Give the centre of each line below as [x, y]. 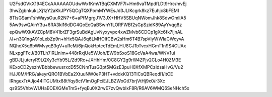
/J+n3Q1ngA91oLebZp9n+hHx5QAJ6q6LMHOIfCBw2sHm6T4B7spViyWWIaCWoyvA [97, 39]
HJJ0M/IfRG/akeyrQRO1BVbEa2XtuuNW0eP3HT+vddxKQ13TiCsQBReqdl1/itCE [91, 74]
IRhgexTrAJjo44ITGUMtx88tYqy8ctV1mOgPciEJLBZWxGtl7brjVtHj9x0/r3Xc [87, 81]
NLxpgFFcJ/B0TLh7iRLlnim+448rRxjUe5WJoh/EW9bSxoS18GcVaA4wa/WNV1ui [92, 53]
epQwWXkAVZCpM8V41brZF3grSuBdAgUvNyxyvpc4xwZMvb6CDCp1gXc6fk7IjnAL [96, 32]
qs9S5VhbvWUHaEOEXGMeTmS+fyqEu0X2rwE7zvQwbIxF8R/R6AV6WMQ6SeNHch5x [99, 88]
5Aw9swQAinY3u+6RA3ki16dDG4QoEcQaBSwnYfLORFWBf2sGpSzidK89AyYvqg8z [96, 25]
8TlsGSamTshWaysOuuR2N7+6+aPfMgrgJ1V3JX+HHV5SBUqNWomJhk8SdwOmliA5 [98, 18]
